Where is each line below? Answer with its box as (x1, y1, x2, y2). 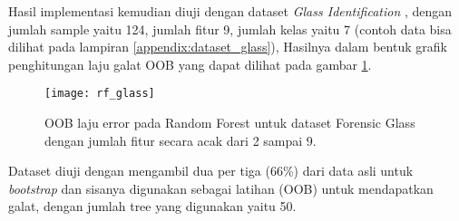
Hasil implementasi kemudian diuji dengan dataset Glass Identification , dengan (8, 2, 453, 20)
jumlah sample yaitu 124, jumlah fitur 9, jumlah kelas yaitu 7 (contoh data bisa (8, 19, 452, 38)
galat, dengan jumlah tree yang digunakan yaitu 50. (8, 197, 297, 216)
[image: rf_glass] (44, 87, 155, 101)
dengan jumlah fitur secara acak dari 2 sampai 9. (44, 130, 317, 149)
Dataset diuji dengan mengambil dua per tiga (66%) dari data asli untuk (8, 161, 414, 180)
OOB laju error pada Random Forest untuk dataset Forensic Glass (44, 113, 415, 132)
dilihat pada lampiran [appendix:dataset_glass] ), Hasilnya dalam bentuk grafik (8, 37, 447, 56)
